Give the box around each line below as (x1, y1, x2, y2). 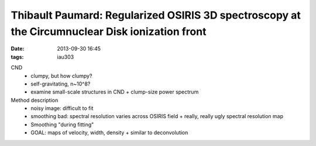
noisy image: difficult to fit (30, 105, 94, 112)
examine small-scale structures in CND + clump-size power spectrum (30, 88, 199, 95)
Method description (11, 97, 59, 104)
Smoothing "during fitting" (30, 121, 94, 128)
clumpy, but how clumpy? (30, 72, 92, 79)
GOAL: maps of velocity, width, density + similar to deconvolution (30, 129, 188, 136)
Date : (11, 45, 25, 52)
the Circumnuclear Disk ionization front (11, 25, 207, 38)
